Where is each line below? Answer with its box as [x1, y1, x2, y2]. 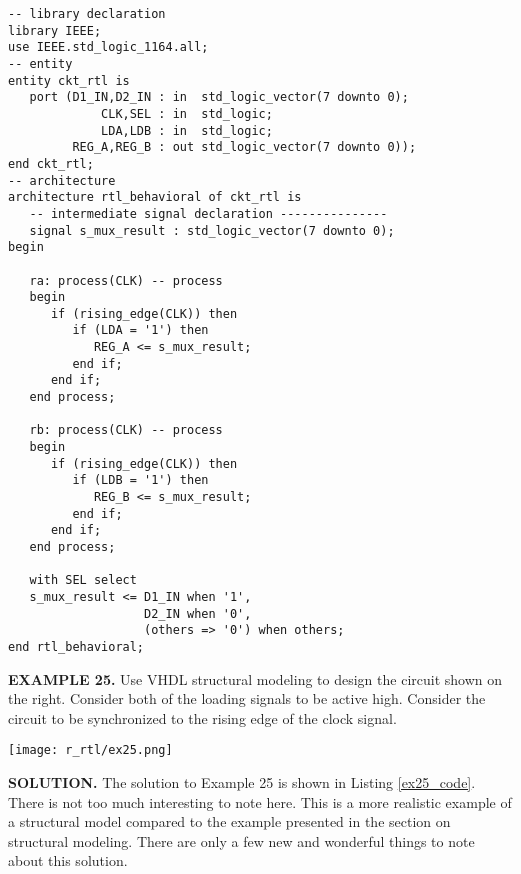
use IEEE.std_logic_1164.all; [8, 40, 209, 55]
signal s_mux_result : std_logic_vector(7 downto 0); [29, 223, 395, 238]
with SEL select [29, 573, 137, 588]
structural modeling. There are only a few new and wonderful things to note [8, 830, 475, 851]
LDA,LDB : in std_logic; [101, 123, 273, 138]
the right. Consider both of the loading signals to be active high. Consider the [8, 688, 486, 709]
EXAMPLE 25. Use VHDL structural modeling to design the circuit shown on [8, 668, 503, 689]
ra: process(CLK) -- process [29, 273, 223, 288]
